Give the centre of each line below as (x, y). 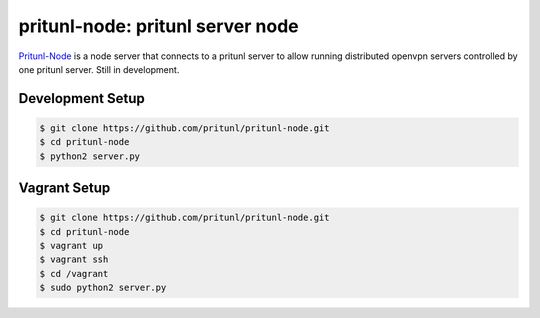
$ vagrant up (71, 246)
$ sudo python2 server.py (103, 288)
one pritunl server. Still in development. (99, 69)
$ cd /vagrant (74, 273)
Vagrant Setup (64, 188)
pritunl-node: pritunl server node (158, 26)
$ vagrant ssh (74, 259)
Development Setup (81, 98)
